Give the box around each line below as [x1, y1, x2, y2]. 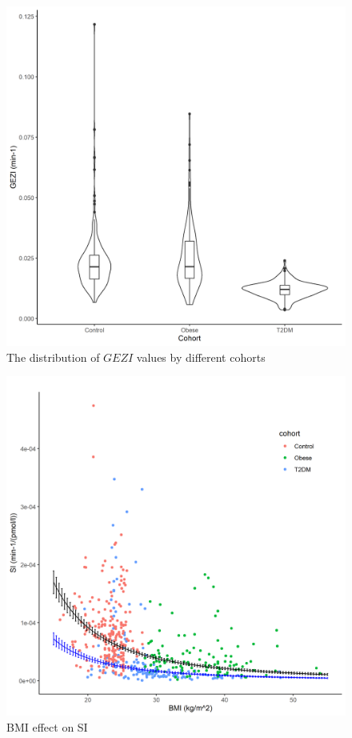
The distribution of [6, 348, 100, 365]
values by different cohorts [136, 348, 266, 365]
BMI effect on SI [6, 718, 88, 735]
